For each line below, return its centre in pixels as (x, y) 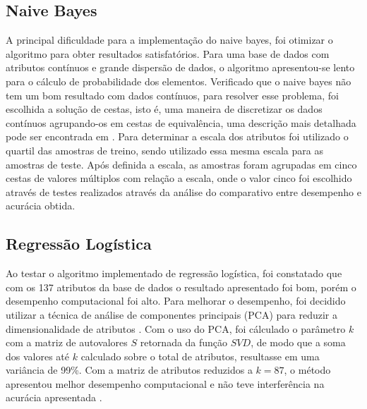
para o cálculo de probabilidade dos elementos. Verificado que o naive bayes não (179, 81)
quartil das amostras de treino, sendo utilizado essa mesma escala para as (164, 150)
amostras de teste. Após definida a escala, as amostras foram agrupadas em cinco (181, 164)
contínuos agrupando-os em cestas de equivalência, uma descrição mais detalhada (181, 122)
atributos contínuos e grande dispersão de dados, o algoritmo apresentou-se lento (180, 67)
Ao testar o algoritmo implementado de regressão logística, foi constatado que (174, 273)
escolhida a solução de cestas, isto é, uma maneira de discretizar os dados (164, 109)
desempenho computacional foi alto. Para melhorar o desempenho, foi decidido (176, 301)
